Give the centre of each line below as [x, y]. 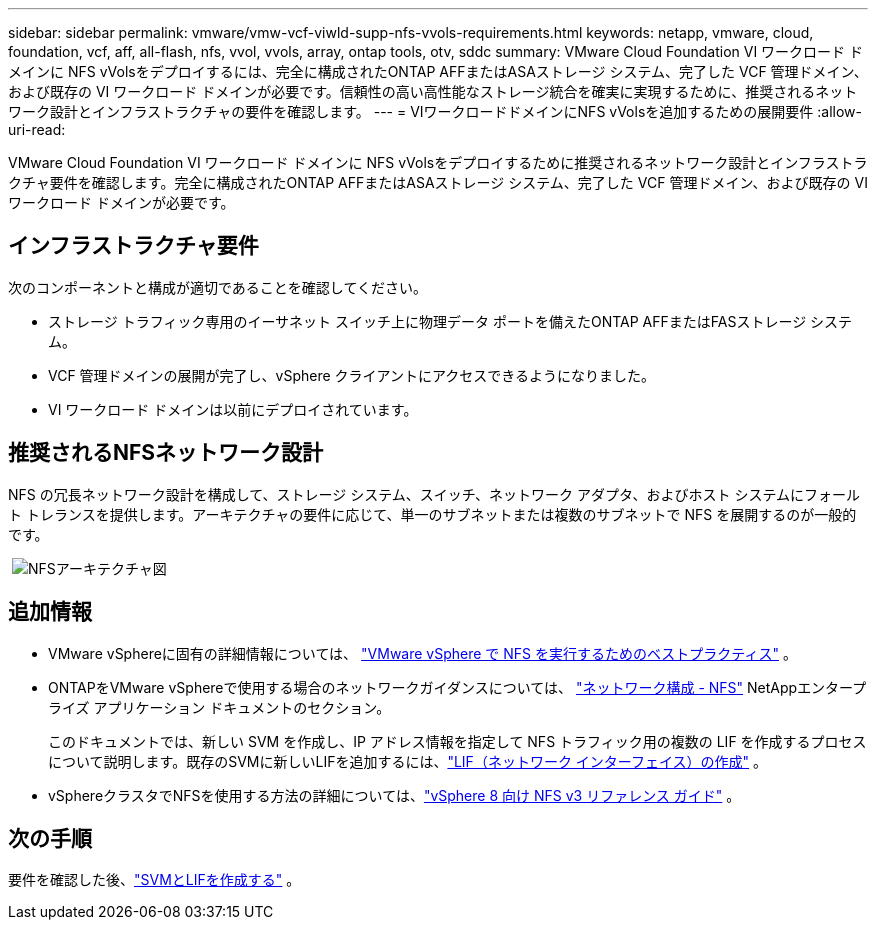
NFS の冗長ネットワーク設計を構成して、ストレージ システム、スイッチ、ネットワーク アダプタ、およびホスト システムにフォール [434, 494]
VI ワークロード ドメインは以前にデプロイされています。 [233, 409]
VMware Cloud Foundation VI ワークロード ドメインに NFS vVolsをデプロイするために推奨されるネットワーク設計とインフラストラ [438, 162]
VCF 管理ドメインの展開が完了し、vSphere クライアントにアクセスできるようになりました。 [352, 375]
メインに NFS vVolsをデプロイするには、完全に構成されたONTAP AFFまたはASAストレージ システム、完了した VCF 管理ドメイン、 [438, 71]
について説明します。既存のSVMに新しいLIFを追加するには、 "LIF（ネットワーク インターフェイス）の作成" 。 [408, 761]
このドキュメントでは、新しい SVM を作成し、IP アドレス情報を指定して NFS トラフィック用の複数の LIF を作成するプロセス [457, 741]
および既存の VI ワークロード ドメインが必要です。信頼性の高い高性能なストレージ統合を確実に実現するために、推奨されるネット [433, 91]
